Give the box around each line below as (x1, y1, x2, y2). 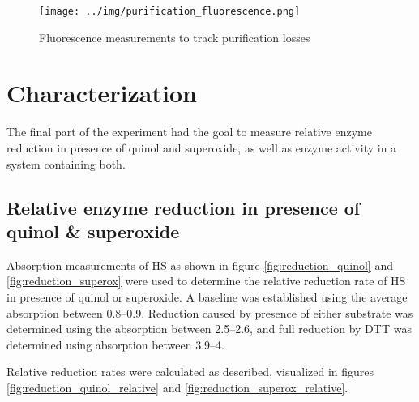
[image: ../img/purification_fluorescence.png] (39, 6, 301, 17)
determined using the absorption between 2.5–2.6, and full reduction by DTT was (6, 320, 412, 337)
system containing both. (6, 155, 126, 172)
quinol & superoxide (6, 218, 180, 243)
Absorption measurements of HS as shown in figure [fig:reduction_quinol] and (6, 256, 393, 273)
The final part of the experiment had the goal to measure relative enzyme (6, 123, 372, 140)
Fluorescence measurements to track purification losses (39, 28, 310, 45)
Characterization (6, 76, 197, 109)
